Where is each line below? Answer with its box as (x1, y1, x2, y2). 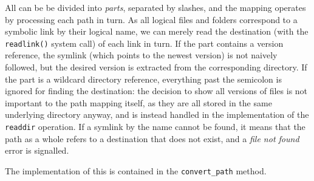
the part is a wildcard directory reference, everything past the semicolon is (5, 72, 282, 85)
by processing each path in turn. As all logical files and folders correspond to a (5, 13, 298, 26)
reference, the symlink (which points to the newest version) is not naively (5, 49, 278, 61)
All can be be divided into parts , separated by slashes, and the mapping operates (5, 1, 306, 13)
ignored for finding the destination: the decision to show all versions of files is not (5, 84, 308, 97)
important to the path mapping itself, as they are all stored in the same (5, 96, 272, 109)
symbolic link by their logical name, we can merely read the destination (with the (5, 25, 309, 38)
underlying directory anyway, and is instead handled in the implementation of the (5, 108, 309, 121)
